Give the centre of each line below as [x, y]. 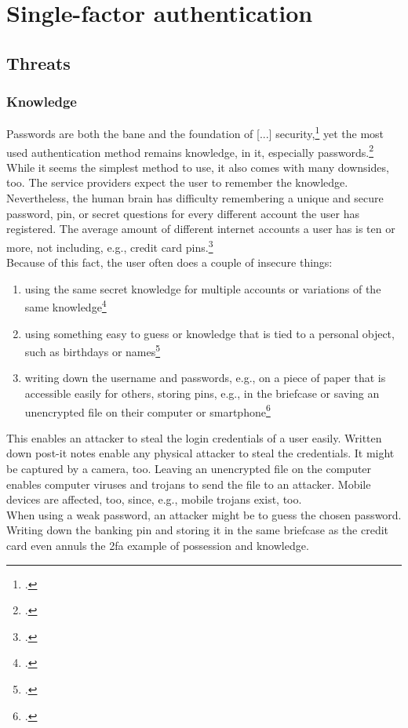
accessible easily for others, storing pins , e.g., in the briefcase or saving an [202, 393]
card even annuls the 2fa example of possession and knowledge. [158, 545]
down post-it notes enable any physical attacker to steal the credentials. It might [200, 453]
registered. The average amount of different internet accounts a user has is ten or [201, 229]
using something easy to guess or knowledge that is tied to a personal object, [209, 333]
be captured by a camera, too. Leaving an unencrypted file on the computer [189, 468]
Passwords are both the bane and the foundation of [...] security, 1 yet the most [195, 133]
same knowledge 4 [66, 306]
